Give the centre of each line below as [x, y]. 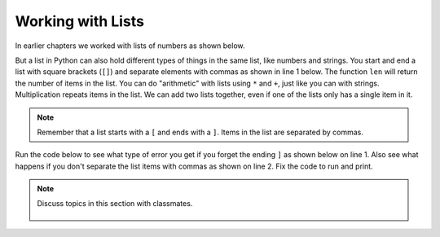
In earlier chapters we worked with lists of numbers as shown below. [130, 46]
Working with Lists [79, 21]
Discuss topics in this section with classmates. [115, 204]
